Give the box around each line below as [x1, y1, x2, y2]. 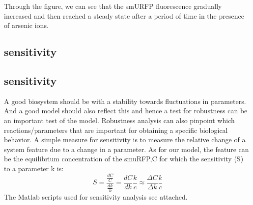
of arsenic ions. [4, 20, 49, 30]
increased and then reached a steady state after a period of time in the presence [4, 10, 244, 21]
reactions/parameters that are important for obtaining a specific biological [4, 125, 228, 135]
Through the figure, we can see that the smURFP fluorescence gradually [4, 1, 222, 11]
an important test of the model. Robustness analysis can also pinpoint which [4, 115, 235, 125]
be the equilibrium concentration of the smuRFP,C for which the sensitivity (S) [4, 154, 244, 164]
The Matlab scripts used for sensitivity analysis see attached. [4, 192, 188, 202]
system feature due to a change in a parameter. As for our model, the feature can [4, 144, 249, 154]
